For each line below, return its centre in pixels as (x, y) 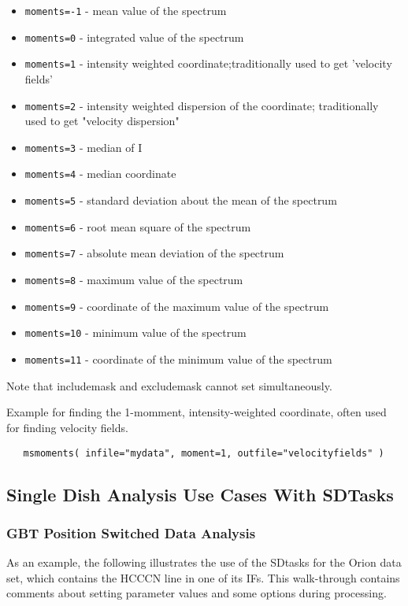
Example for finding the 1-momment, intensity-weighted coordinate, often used (197, 412)
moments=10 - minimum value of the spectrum (135, 333)
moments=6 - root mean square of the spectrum (138, 226)
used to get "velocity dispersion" (102, 121)
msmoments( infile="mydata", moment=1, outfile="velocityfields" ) (204, 453)
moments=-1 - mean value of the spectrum (126, 10)
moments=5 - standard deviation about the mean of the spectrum (181, 200)
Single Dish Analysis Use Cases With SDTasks (200, 494)
